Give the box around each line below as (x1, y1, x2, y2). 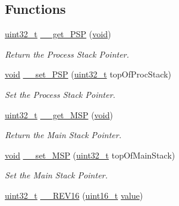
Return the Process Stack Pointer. (5, 47, 129, 60)
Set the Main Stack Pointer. (5, 169, 108, 181)
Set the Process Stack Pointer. (5, 88, 116, 100)
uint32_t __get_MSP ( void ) (5, 108, 113, 121)
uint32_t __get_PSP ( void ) (5, 28, 111, 40)
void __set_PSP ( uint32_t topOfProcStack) (5, 68, 172, 80)
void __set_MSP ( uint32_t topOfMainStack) (5, 148, 175, 161)
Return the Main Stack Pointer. (5, 129, 122, 141)
